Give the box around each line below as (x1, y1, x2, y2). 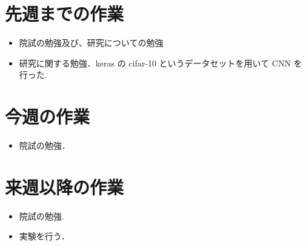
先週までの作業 (5, 1, 124, 26)
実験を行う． (19, 230, 70, 242)
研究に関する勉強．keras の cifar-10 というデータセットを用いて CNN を (19, 56, 302, 69)
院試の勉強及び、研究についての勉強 (19, 36, 164, 49)
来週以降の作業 (5, 174, 124, 199)
